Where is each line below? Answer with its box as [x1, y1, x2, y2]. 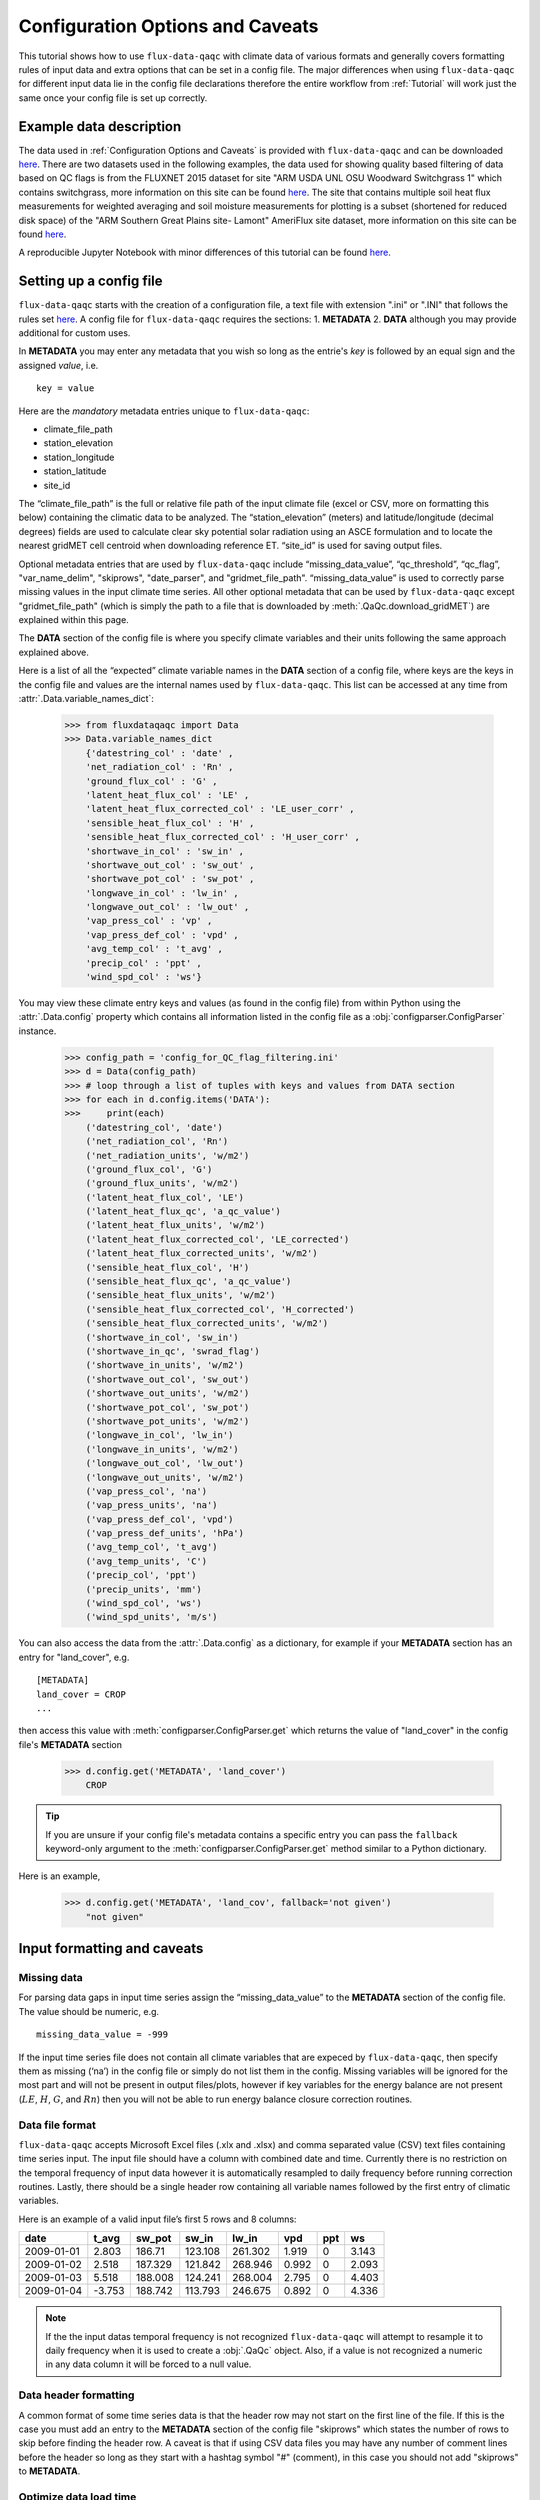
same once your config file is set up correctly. [18, 91, 208, 104]
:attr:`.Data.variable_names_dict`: [18, 693, 155, 705]
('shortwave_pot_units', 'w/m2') [85, 1415, 250, 1427]
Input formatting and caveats [18, 1940, 204, 1957]
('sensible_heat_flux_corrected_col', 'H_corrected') [85, 1303, 355, 1315]
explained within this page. [18, 614, 129, 626]
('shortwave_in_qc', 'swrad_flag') [85, 1346, 260, 1357]
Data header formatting [18, 2388, 135, 2402]
